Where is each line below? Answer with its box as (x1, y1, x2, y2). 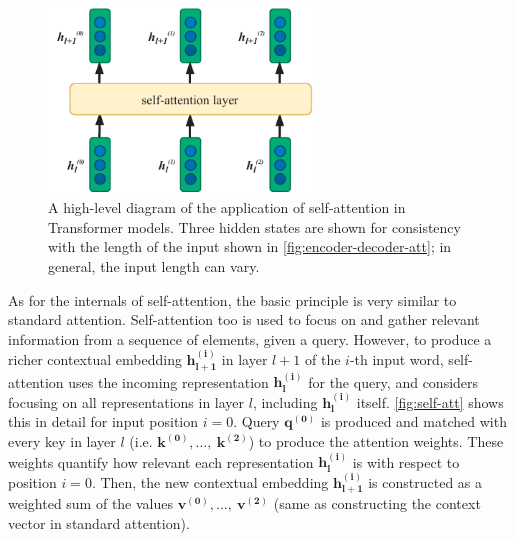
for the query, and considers (308, 371, 479, 392)
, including (252, 391, 318, 412)
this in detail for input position (8, 411, 199, 432)
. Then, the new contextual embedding (91, 471, 329, 492)
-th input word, (349, 349, 444, 370)
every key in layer (8, 431, 116, 452)
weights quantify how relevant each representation (8, 451, 314, 472)
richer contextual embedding (8, 349, 182, 370)
